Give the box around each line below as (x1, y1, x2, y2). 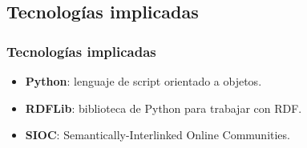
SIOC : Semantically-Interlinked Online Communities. (25, 126, 290, 143)
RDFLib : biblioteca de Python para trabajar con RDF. (25, 99, 302, 116)
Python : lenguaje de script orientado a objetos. (25, 73, 262, 89)
